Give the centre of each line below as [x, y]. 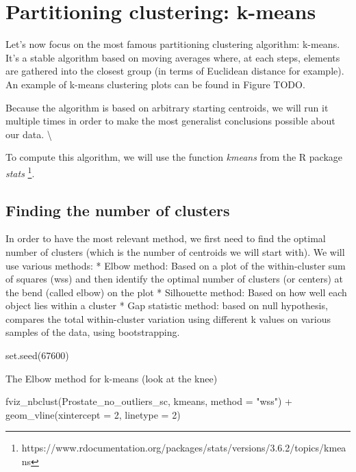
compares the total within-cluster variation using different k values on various [168, 318]
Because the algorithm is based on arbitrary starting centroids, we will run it [167, 107]
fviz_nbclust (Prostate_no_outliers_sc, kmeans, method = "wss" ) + [149, 401]
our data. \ [29, 134]
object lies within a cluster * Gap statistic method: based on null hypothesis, [167, 305]
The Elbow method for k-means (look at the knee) [112, 378]
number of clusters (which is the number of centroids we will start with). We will [175, 251]
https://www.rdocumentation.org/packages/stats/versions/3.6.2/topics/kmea [184, 448]
